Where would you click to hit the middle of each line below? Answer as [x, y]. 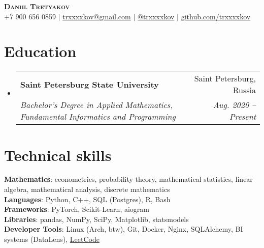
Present [242, 117]
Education [40, 51]
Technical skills [58, 155]
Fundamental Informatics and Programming [98, 117]
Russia [244, 90]
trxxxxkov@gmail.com [97, 16]
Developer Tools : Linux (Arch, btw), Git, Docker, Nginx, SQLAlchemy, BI [124, 229]
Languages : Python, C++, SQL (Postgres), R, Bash [87, 199]
